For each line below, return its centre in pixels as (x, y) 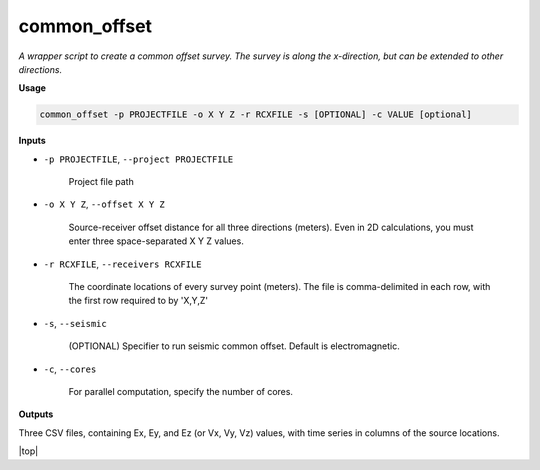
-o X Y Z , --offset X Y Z (104, 204)
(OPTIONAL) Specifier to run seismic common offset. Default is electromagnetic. (234, 346)
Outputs (36, 414)
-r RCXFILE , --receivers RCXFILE (122, 264)
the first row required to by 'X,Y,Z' (138, 301)
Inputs (32, 141)
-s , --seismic (75, 323)
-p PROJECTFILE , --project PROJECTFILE (138, 159)
